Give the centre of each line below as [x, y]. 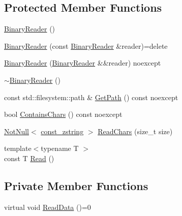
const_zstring [62, 131]
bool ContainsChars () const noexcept [63, 114]
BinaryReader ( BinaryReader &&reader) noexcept [83, 63]
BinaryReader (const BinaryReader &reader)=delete [86, 45]
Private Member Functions [76, 185]
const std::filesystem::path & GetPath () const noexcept [91, 97]
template [18, 148]
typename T [60, 148]
